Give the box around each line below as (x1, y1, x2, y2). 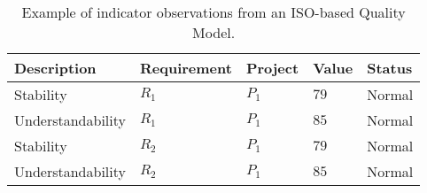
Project (245, 58, 299, 78)
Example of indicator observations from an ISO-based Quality (21, 2, 406, 22)
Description (14, 58, 97, 78)
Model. (192, 22, 236, 42)
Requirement (139, 58, 232, 78)
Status (367, 58, 413, 78)
